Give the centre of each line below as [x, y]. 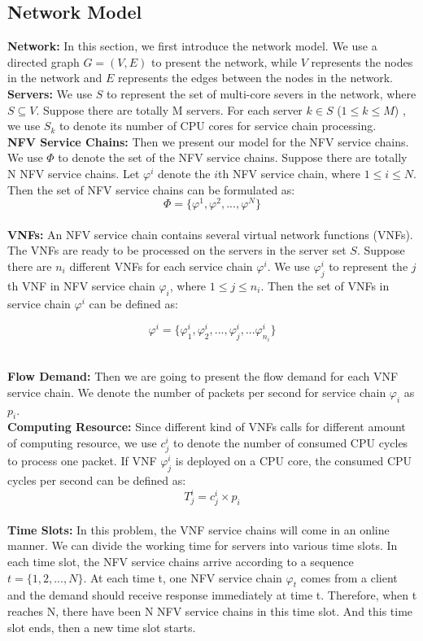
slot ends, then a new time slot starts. [102, 627]
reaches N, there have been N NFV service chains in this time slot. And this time [210, 611]
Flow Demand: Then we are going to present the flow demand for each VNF [203, 376]
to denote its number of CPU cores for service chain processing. [218, 126]
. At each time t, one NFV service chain [183, 577]
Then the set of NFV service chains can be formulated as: [151, 189]
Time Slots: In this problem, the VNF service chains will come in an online [198, 529]
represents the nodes [362, 61]
